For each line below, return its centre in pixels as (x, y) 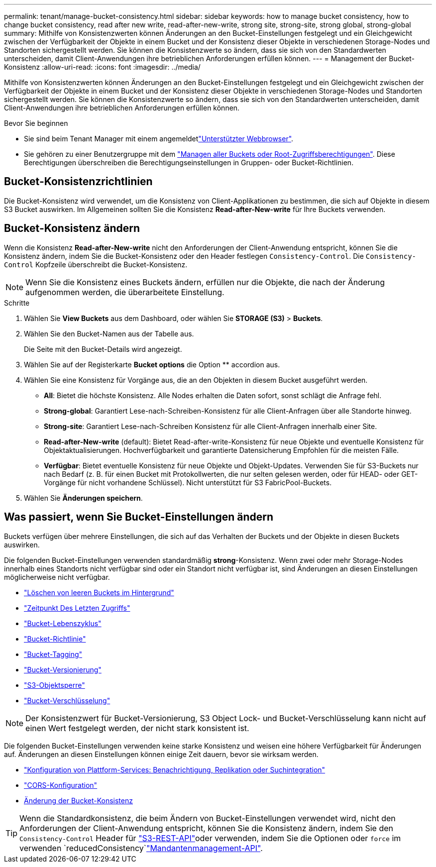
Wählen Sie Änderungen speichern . (83, 498)
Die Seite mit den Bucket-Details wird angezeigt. (103, 349)
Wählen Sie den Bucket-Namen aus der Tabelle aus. (109, 333)
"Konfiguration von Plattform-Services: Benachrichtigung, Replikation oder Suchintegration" (175, 769)
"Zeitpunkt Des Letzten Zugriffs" (77, 608)
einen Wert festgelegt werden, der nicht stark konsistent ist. (137, 728)
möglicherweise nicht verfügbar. (57, 577)
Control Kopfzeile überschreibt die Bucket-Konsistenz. (96, 264)
